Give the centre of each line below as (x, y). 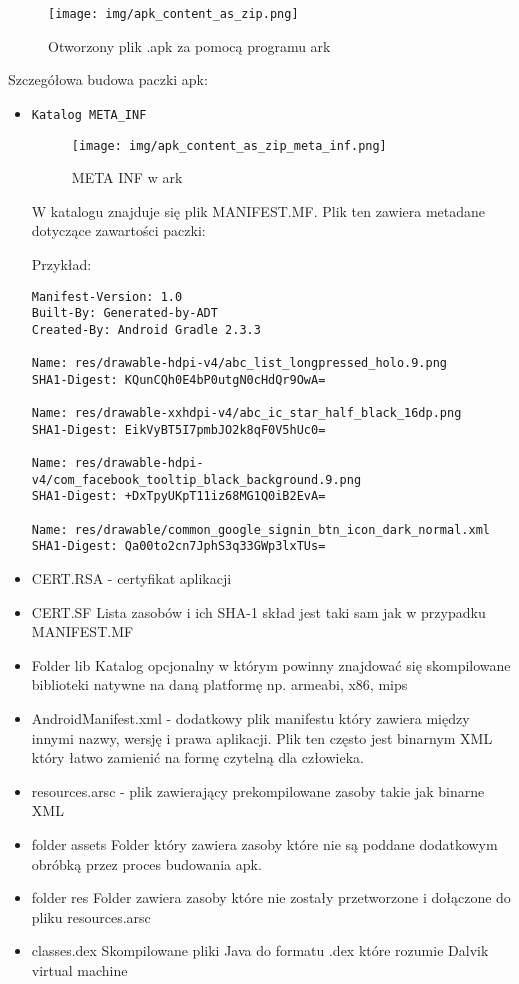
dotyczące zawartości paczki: (118, 230)
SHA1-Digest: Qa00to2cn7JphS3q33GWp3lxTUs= (178, 546)
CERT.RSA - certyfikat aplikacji (131, 578)
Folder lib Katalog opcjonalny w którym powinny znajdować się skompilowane (271, 664)
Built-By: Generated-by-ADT (124, 313)
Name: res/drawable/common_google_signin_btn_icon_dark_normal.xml (260, 529)
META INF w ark (127, 177)
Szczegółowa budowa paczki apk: (108, 79)
